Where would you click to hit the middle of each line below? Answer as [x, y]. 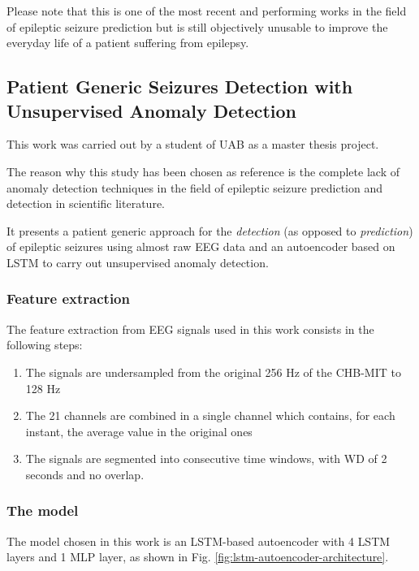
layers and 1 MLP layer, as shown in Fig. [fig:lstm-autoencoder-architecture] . [198, 557]
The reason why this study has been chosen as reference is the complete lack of [203, 171]
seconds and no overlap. [85, 474]
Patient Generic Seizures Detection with [180, 87]
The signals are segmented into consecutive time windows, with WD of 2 [206, 459]
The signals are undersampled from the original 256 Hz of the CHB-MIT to [213, 372]
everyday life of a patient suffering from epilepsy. [128, 43]
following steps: [45, 345]
